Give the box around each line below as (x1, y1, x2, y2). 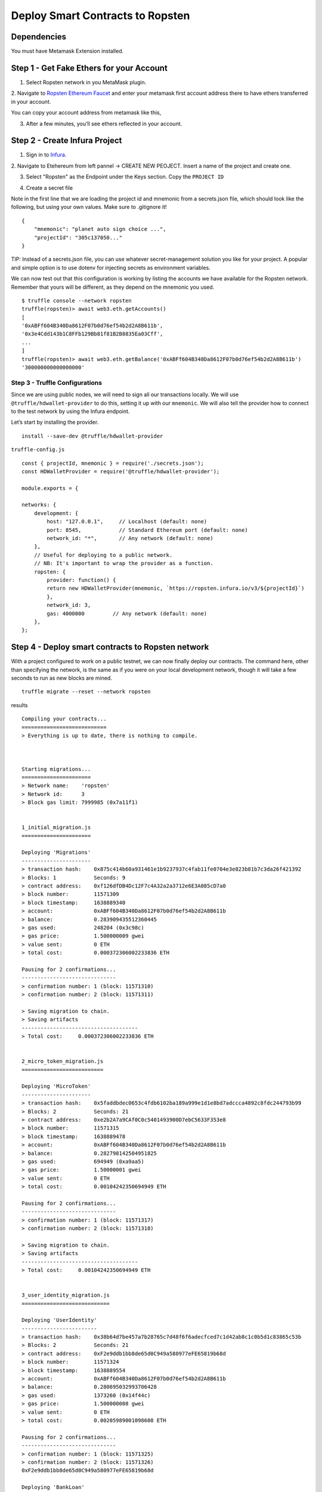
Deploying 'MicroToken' (21, 1083, 91, 1090)
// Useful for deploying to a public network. (33, 551, 173, 558)
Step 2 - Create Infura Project (11, 135, 122, 146)
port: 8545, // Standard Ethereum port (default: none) (47, 526, 248, 534)
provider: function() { (47, 577, 116, 583)
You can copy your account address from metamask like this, (11, 109, 162, 116)
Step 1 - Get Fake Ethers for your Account (11, 63, 168, 73)
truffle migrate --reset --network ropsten (21, 688, 151, 695)
